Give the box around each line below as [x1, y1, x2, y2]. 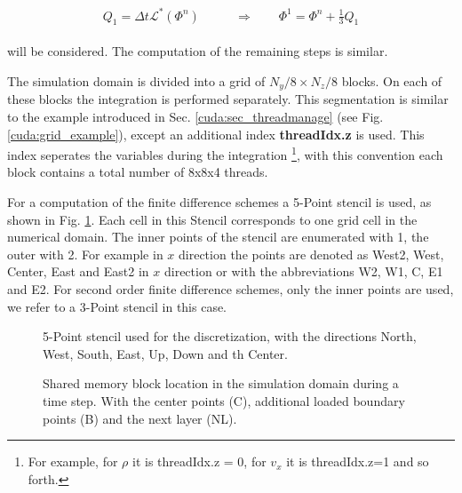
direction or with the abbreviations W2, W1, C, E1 [163, 262, 443, 281]
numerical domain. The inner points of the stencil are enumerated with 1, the [7, 227, 429, 246]
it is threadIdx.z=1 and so [286, 452, 429, 471]
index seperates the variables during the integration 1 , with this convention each [7, 143, 443, 163]
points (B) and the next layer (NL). [43, 409, 237, 427]
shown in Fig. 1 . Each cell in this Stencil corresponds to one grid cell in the [7, 210, 418, 228]
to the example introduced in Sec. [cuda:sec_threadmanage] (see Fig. [7, 107, 384, 125]
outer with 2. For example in [7, 244, 163, 263]
